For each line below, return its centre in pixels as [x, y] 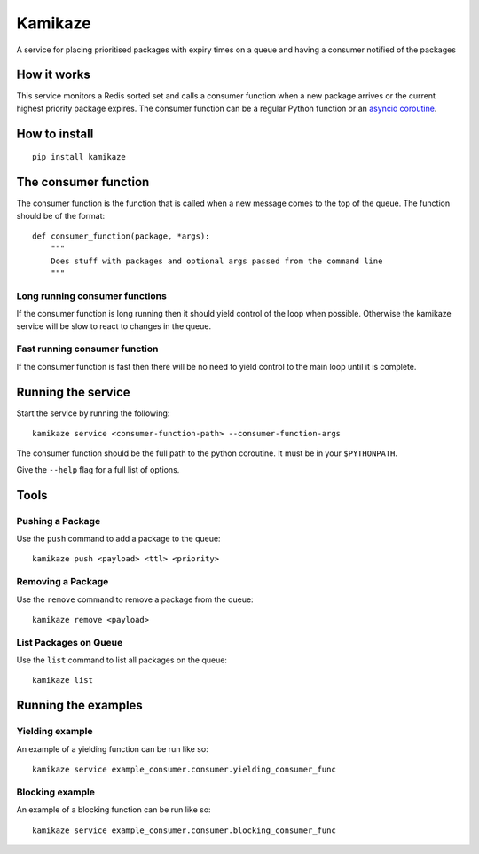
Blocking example [56, 792]
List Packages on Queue [70, 642]
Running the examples [80, 705]
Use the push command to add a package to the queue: [118, 539]
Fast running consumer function [87, 349]
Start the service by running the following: [93, 413]
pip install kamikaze [79, 157]
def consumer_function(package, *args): [121, 236]
